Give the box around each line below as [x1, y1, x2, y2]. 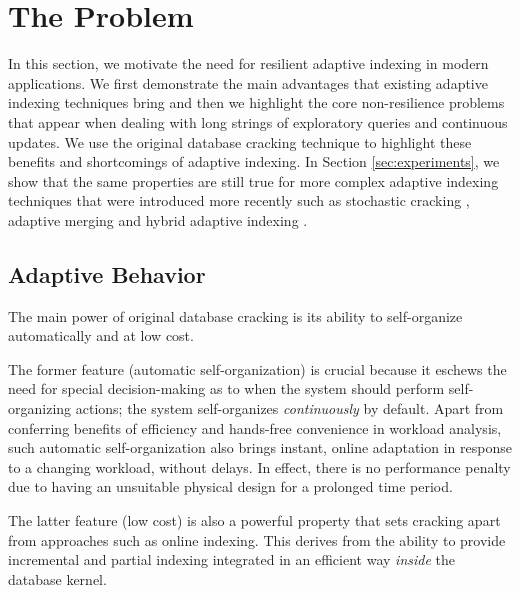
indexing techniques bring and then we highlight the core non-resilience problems [8, 92, 505, 113]
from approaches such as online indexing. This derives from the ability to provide [8, 529, 506, 550]
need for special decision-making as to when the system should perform [8, 378, 445, 399]
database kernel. [8, 568, 107, 589]
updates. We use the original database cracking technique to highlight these [8, 131, 472, 152]
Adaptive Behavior [8, 258, 206, 289]
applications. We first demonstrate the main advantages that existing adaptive [8, 72, 488, 93]
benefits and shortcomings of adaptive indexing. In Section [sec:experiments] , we [8, 151, 500, 172]
